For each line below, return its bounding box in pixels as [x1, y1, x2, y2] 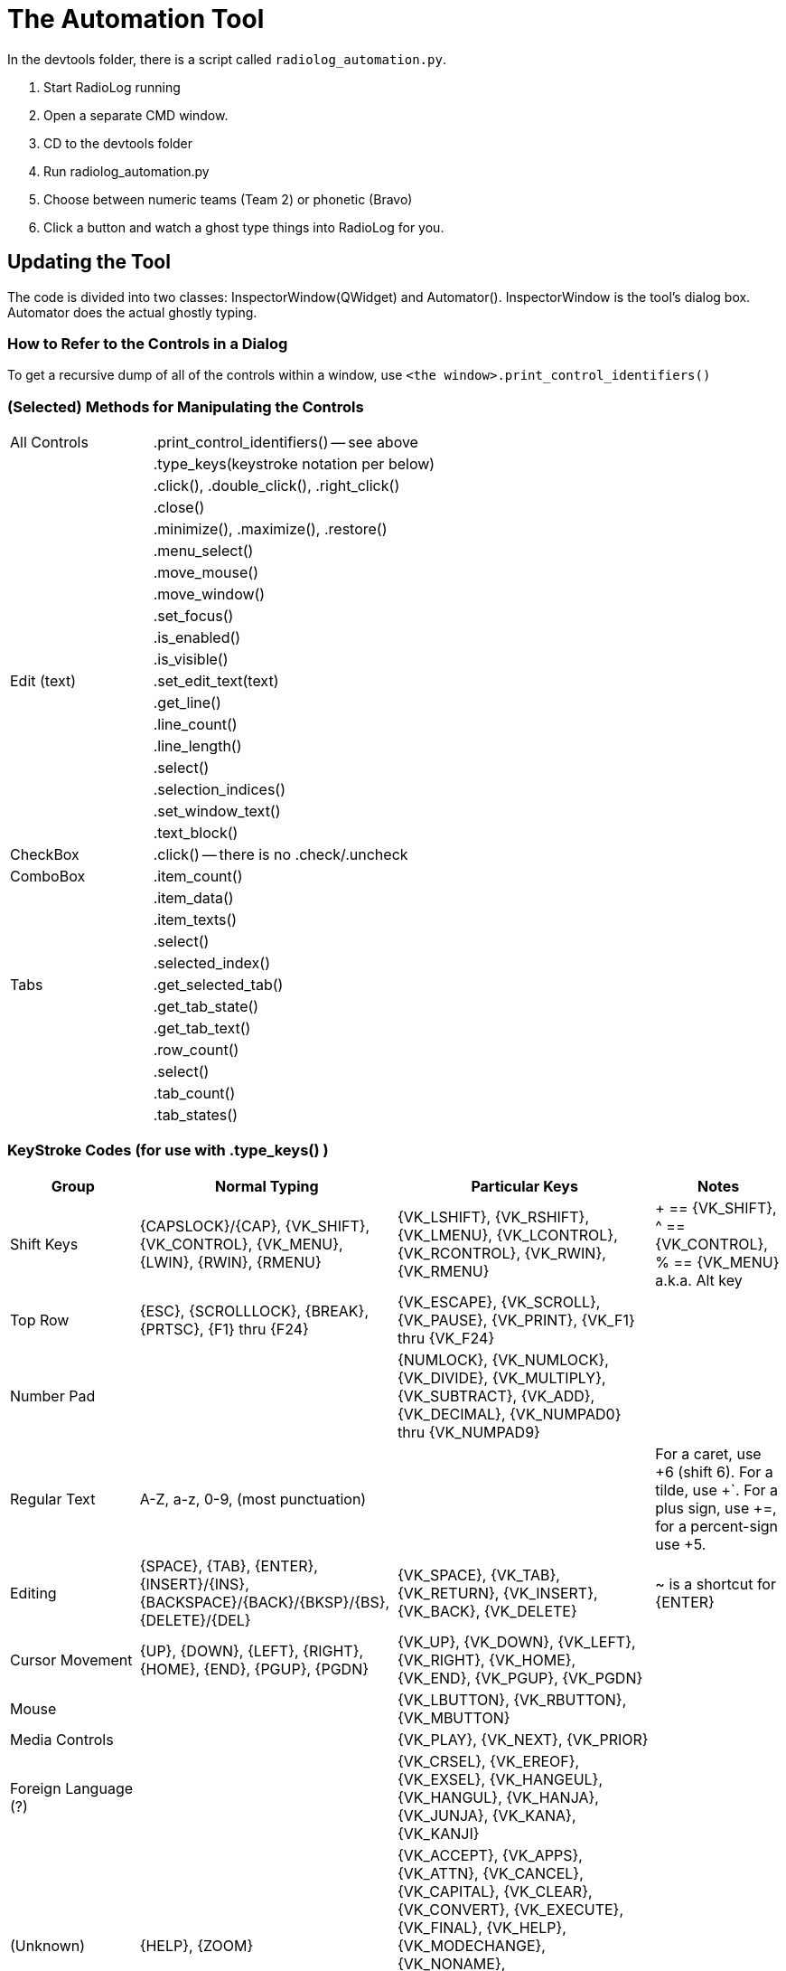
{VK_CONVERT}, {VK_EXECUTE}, [397, 1900, 624, 1919]
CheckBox [10, 845, 80, 864]
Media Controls [10, 1730, 114, 1749]
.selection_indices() [153, 780, 286, 799]
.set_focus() [153, 607, 234, 626]
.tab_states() [153, 1106, 238, 1125]
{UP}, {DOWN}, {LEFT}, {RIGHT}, [139, 1641, 364, 1660]
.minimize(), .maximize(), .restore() [153, 520, 388, 539]
